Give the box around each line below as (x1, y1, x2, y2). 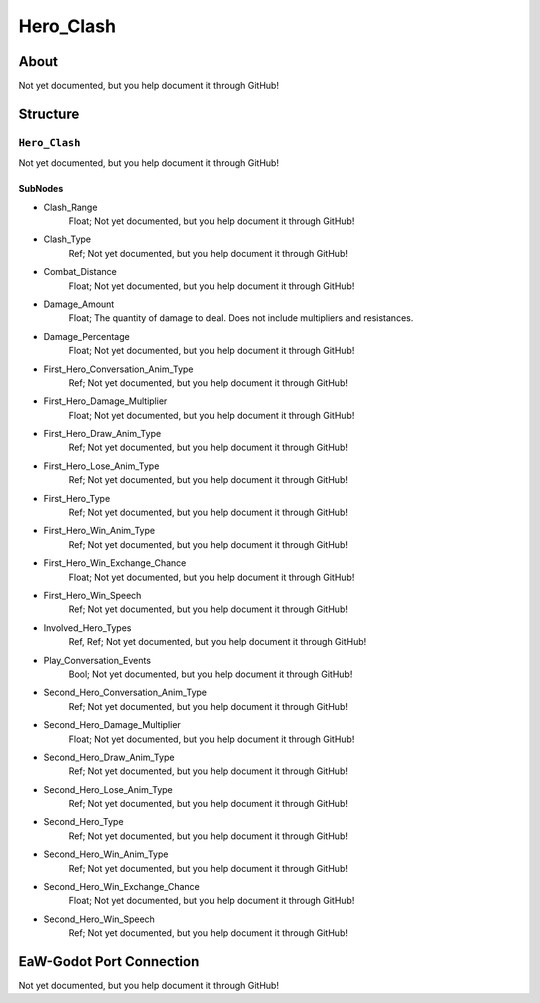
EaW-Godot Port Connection (18, 953, 200, 970)
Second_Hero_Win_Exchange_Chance (43, 881, 200, 893)
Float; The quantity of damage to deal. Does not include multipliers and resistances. (68, 312, 414, 324)
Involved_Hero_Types (43, 621, 132, 634)
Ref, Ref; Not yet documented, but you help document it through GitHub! (68, 636, 367, 648)
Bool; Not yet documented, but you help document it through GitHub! (68, 668, 353, 680)
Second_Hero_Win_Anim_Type (43, 848, 169, 860)
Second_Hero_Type (43, 816, 124, 828)
